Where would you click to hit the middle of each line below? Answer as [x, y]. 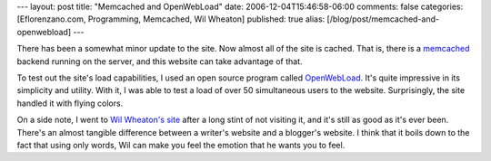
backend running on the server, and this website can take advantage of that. [160, 61]
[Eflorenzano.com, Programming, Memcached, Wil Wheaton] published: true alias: [171, 19]
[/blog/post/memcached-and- [383, 19]
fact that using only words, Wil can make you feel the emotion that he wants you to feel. [181, 145]
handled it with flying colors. [70, 103]
